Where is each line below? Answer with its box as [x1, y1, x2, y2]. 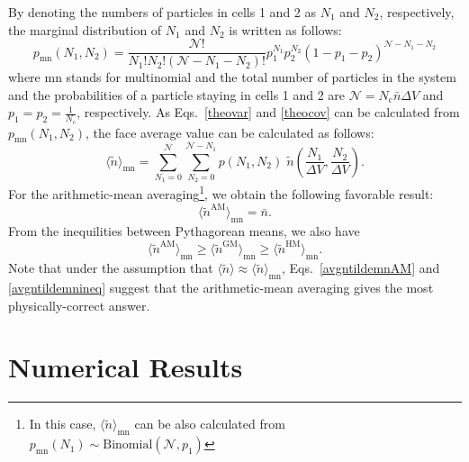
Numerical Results [8, 349, 243, 385]
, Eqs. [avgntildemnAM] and [281, 258, 440, 277]
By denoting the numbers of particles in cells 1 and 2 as [8, 3, 317, 21]
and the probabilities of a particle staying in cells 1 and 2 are [8, 85, 346, 104]
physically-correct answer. [8, 295, 150, 314]
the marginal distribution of [8, 20, 162, 39]
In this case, [29, 414, 96, 433]
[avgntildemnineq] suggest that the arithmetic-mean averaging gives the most [8, 278, 434, 297]
